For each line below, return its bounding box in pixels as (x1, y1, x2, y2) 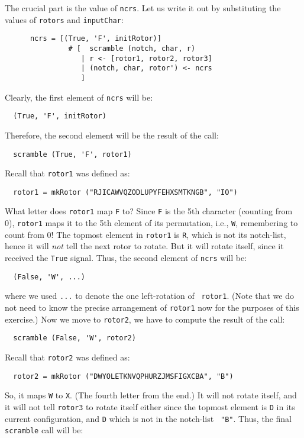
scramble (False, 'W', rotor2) (13, 334, 136, 343)
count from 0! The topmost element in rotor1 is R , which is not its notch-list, (5, 228, 286, 240)
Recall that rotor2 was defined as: (5, 350, 130, 363)
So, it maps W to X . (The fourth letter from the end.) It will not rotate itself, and (5, 389, 297, 401)
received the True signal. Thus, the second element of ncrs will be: (5, 252, 247, 264)
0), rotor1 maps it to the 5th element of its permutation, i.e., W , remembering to (5, 217, 298, 229)
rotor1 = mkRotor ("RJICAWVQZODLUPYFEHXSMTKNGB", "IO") (13, 188, 238, 197)
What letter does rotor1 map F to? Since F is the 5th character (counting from (5, 205, 293, 217)
